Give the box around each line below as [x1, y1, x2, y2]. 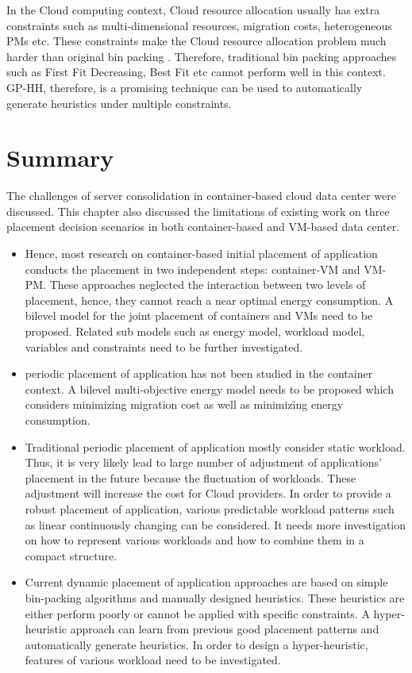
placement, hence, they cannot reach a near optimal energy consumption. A [25, 291, 394, 308]
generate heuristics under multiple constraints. [6, 94, 232, 111]
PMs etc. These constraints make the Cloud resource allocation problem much [6, 33, 387, 49]
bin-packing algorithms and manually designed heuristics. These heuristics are [25, 589, 405, 606]
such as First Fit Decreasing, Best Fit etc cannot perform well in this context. [6, 63, 386, 80]
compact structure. [25, 547, 117, 563]
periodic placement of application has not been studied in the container [25, 365, 373, 382]
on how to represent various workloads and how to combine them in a [25, 532, 364, 548]
